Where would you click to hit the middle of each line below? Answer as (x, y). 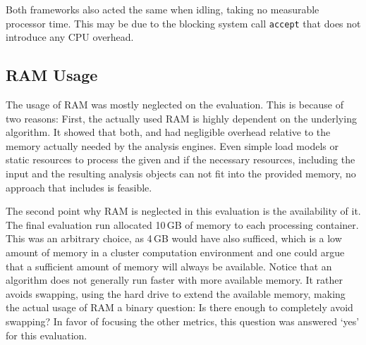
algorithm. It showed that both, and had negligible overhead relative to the (168, 132)
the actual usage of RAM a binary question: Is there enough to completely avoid (179, 307)
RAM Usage (52, 75)
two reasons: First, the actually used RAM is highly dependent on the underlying (181, 118)
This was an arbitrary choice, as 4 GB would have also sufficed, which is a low (174, 238)
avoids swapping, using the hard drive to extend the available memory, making (176, 293)
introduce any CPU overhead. (70, 37)
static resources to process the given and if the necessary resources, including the (181, 159)
